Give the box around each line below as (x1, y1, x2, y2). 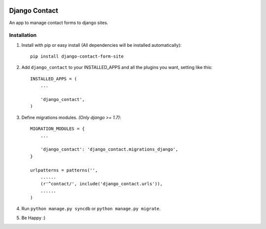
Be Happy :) (21, 215, 46, 221)
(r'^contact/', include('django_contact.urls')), (40, 181, 163, 187)
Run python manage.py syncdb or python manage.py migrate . (21, 206, 161, 212)
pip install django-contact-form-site (30, 54, 124, 59)
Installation (9, 32, 37, 39)
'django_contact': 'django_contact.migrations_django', (40, 147, 178, 152)
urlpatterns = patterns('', (30, 167, 98, 173)
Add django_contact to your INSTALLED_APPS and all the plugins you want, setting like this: (21, 65, 213, 70)
